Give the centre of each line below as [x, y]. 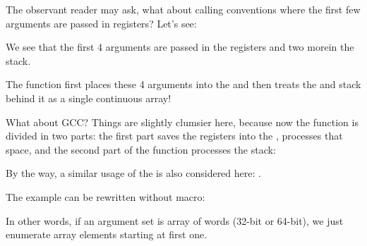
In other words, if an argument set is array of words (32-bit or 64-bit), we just [175, 220]
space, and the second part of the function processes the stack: [141, 149]
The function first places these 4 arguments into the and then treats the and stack [183, 84]
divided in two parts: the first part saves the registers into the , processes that [174, 136]
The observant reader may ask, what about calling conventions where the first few [183, 9]
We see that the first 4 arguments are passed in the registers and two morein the [180, 47]
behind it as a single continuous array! [89, 98]
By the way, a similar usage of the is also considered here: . [133, 173]
